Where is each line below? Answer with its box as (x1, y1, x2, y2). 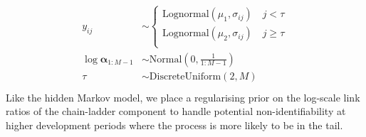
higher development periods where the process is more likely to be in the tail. (6, 117, 343, 132)
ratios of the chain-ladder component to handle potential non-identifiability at (6, 104, 346, 119)
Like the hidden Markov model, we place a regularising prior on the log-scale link (6, 89, 360, 104)
